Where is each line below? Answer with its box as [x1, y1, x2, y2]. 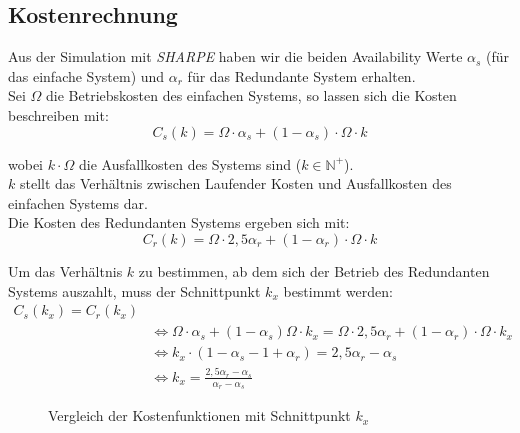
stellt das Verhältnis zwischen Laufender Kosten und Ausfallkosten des [19, 173, 452, 194]
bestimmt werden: [283, 280, 393, 301]
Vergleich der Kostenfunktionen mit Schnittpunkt [48, 405, 351, 426]
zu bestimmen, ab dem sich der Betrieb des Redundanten [138, 260, 490, 281]
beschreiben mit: [8, 104, 109, 125]
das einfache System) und [8, 65, 165, 86]
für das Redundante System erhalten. [187, 65, 416, 86]
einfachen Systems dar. [8, 192, 148, 213]
